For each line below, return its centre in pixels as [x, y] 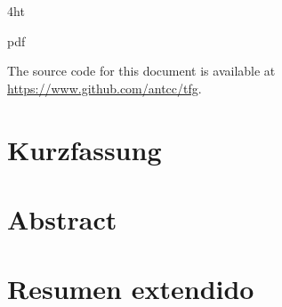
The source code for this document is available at [141, 71]
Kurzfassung [85, 149]
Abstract [62, 218]
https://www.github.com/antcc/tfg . [105, 88]
